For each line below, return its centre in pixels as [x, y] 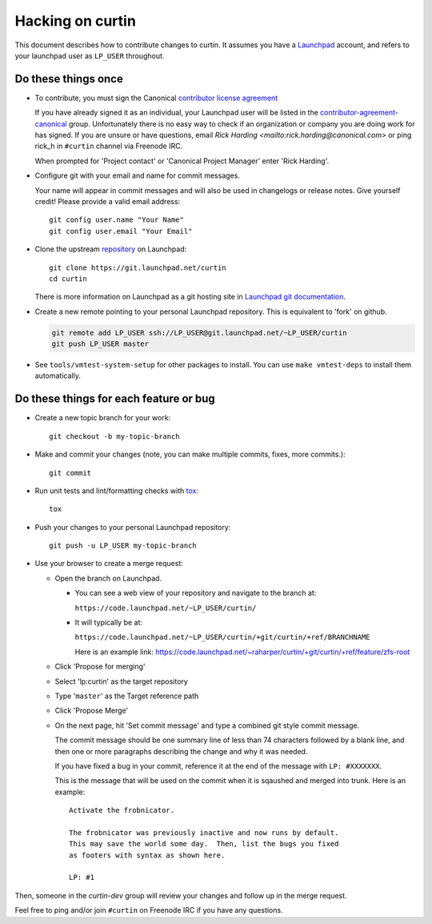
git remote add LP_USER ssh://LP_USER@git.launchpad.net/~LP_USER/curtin [199, 333]
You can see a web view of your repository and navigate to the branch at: [196, 593]
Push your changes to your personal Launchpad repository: [133, 527]
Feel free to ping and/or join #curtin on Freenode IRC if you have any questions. [149, 910]
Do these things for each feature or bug [115, 399]
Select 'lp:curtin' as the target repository [121, 681]
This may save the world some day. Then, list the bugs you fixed [204, 844]
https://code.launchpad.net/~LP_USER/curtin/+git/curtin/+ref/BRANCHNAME [223, 637]
